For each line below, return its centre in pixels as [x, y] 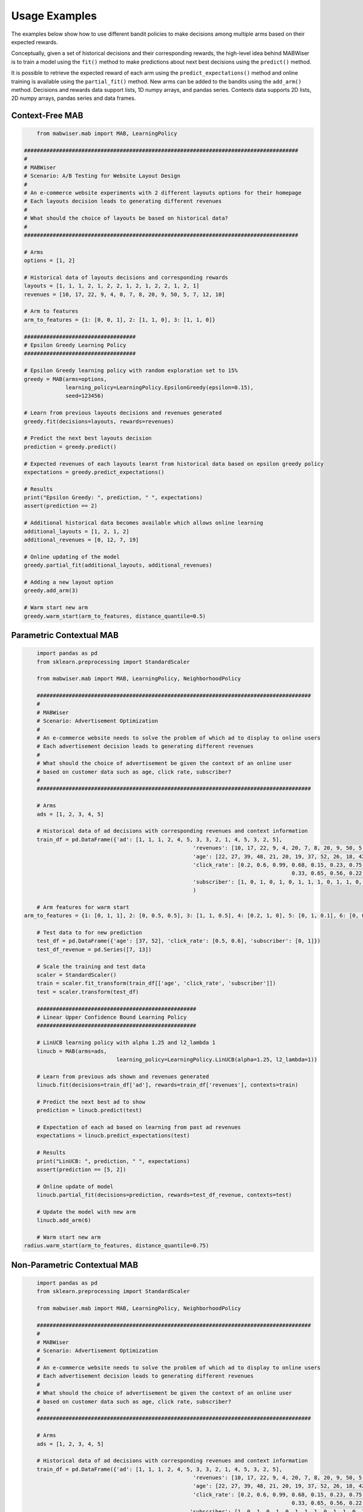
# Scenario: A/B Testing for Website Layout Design [102, 176]
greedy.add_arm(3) [51, 591]
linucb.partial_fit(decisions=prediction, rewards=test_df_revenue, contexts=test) [164, 1195]
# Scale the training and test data [91, 966]
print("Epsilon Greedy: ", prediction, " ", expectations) [113, 498]
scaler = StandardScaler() [77, 975]
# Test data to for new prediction [89, 933]
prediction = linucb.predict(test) [89, 1110]
